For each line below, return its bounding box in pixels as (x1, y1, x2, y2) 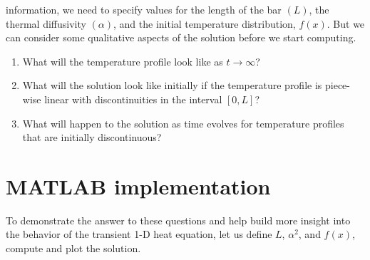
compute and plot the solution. (6, 241, 141, 256)
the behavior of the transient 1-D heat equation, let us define (6, 227, 272, 241)
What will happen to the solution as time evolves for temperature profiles (22, 115, 344, 130)
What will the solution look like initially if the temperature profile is (22, 78, 322, 93)
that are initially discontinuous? (22, 130, 162, 145)
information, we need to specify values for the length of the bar (6, 2, 282, 16)
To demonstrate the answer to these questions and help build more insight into (6, 212, 351, 227)
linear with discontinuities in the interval (44, 91, 222, 106)
